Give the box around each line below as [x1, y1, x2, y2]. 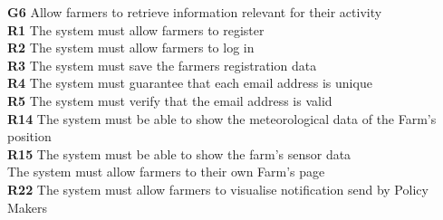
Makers [7, 197, 48, 216]
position [7, 127, 52, 146]
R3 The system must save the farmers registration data [7, 55, 317, 74]
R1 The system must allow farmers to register [7, 20, 265, 39]
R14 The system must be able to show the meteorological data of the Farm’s [7, 109, 437, 128]
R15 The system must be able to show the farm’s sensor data [7, 144, 352, 163]
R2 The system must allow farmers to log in [7, 38, 255, 57]
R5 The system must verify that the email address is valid [7, 91, 332, 110]
